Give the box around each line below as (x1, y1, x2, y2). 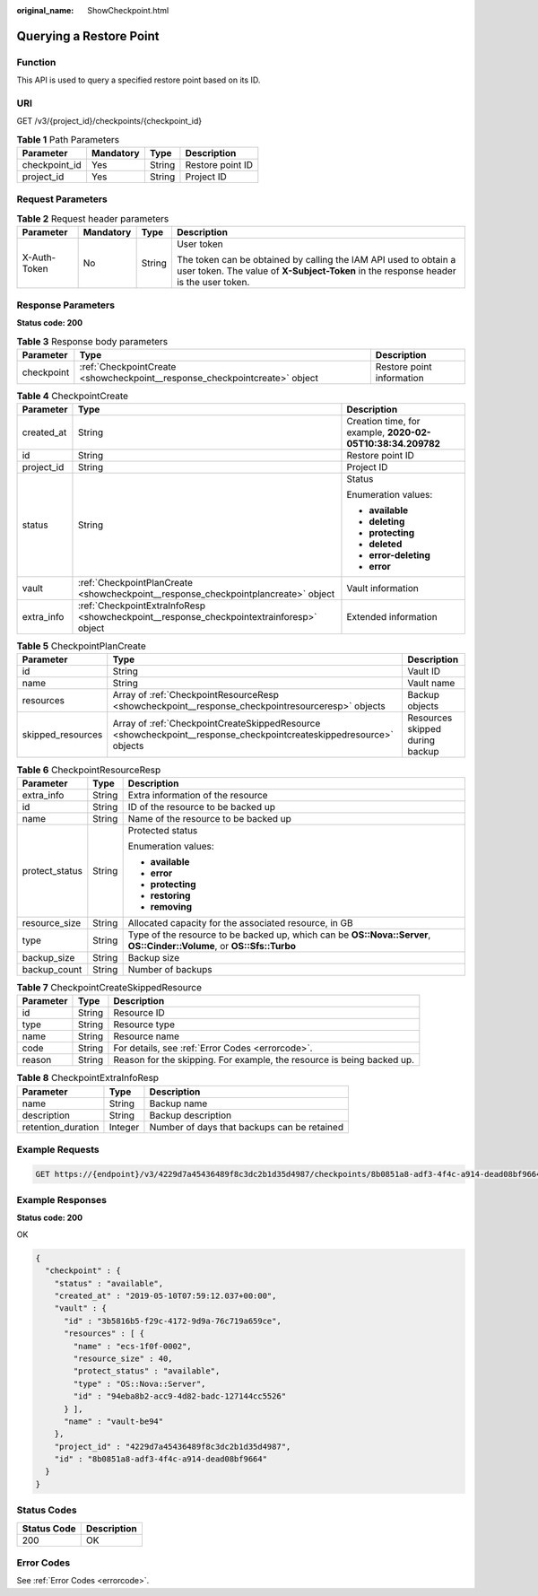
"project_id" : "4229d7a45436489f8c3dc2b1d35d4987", (54, 1441, 291, 1452)
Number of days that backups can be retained (149, 1121, 344, 1133)
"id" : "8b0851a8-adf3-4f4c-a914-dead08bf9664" (54, 1454, 268, 1464)
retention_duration (22, 1121, 100, 1133)
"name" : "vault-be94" (64, 1416, 164, 1426)
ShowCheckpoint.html (87, 5, 169, 15)
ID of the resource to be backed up (127, 800, 275, 813)
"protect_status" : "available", (73, 1366, 221, 1376)
